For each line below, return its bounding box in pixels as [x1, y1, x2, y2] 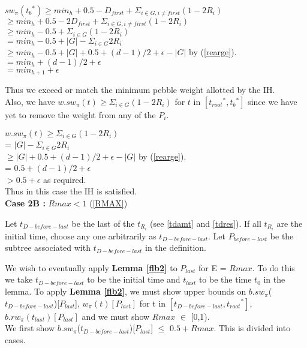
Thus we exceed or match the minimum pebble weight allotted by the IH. [5, 83, 275, 96]
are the [276, 217, 303, 229]
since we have [248, 95, 297, 107]
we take [5, 273, 33, 286]
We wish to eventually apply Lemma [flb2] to [5, 261, 177, 274]
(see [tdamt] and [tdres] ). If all [150, 217, 261, 229]
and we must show [82, 310, 150, 322]
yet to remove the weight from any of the [5, 109, 156, 121]
